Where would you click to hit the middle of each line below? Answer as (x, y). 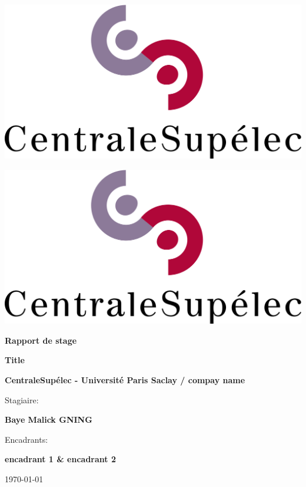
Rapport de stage (41, 340)
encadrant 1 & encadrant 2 (60, 459)
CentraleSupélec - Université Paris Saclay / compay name (125, 380)
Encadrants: (26, 439)
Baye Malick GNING (49, 419)
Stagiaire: (22, 399)
